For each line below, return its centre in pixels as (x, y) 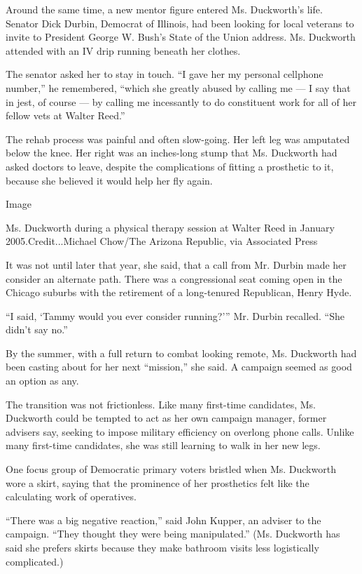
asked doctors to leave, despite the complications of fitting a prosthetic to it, (170, 166)
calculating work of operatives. (71, 496)
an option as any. (42, 381)
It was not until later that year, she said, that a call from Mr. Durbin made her (176, 264)
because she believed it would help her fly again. (109, 180)
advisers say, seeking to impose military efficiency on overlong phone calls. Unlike (180, 431)
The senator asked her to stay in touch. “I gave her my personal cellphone (165, 74)
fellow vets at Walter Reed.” (65, 115)
